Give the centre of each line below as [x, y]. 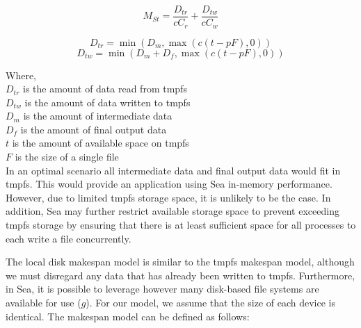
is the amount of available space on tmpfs [101, 143]
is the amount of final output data [94, 129]
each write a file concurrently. [69, 238]
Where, [21, 75]
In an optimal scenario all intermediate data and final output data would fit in [173, 170]
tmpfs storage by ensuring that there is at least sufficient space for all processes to [181, 225]
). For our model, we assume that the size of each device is [210, 303]
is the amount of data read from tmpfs [105, 89]
